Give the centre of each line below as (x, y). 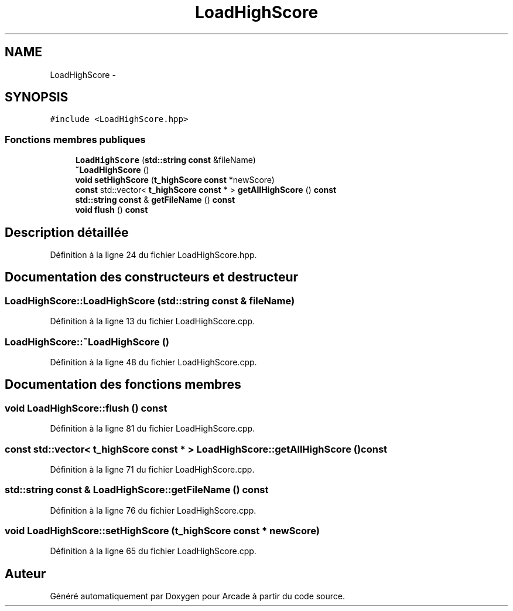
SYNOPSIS (37, 97)
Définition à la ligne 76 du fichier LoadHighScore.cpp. (153, 510)
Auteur (25, 573)
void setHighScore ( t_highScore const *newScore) (175, 180)
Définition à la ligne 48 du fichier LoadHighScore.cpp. (153, 362)
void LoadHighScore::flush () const (86, 408)
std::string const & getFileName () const (155, 200)
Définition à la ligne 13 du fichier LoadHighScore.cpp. (153, 321)
